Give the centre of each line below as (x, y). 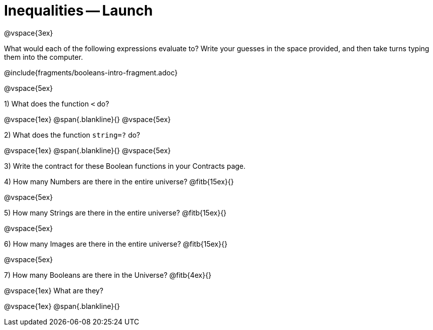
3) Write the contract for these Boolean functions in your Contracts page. (125, 166)
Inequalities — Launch (79, 11)
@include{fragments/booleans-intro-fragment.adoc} (91, 72)
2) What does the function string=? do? (72, 135)
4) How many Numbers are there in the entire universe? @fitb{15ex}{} (119, 181)
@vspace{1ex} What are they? (54, 290)
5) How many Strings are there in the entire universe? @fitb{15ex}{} (115, 212)
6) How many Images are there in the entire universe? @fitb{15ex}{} (116, 244)
